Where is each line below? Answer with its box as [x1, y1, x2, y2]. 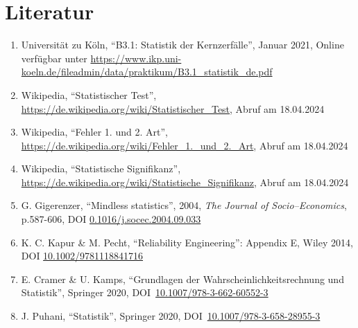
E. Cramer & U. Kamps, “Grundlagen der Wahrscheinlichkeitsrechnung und [21, 271, 344, 286]
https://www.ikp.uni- [90, 51, 182, 65]
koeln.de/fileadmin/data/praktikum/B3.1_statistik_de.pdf [21, 64, 273, 79]
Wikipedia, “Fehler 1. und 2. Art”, [21, 125, 168, 139]
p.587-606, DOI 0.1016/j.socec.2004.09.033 [21, 212, 201, 226]
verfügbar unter [21, 51, 87, 65]
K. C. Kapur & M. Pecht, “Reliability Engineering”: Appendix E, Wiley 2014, [21, 235, 353, 249]
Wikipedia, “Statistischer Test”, [21, 87, 157, 102]
